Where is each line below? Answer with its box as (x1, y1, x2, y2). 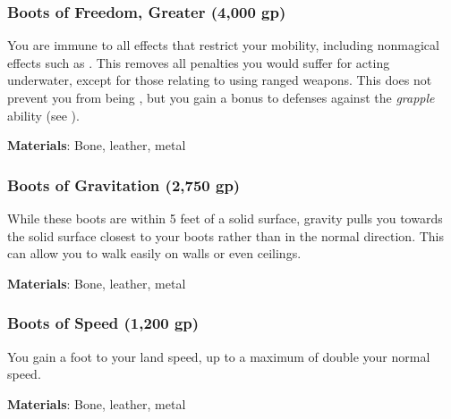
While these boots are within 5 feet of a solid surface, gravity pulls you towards (7, 209, 443, 227)
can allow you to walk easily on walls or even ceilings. (7, 244, 302, 263)
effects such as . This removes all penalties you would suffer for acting (7, 53, 390, 71)
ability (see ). (7, 105, 80, 124)
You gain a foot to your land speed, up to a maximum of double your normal (7, 347, 430, 365)
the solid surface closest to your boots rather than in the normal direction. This (7, 226, 444, 245)
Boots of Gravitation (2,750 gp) (7, 173, 241, 196)
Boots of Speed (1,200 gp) (7, 312, 200, 334)
